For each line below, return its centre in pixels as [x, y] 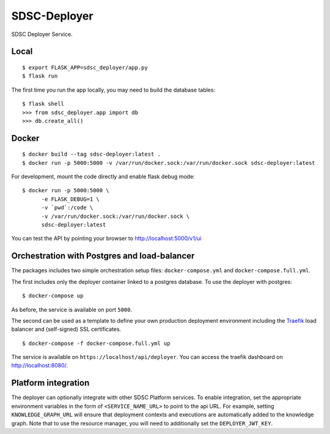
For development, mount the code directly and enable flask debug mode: [103, 176]
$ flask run [40, 76]
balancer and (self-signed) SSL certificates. [66, 329]
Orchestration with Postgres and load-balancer [103, 256]
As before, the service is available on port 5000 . [72, 309]
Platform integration [50, 383]
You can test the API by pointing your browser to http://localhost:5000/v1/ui [106, 239]
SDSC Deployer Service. [42, 34]
